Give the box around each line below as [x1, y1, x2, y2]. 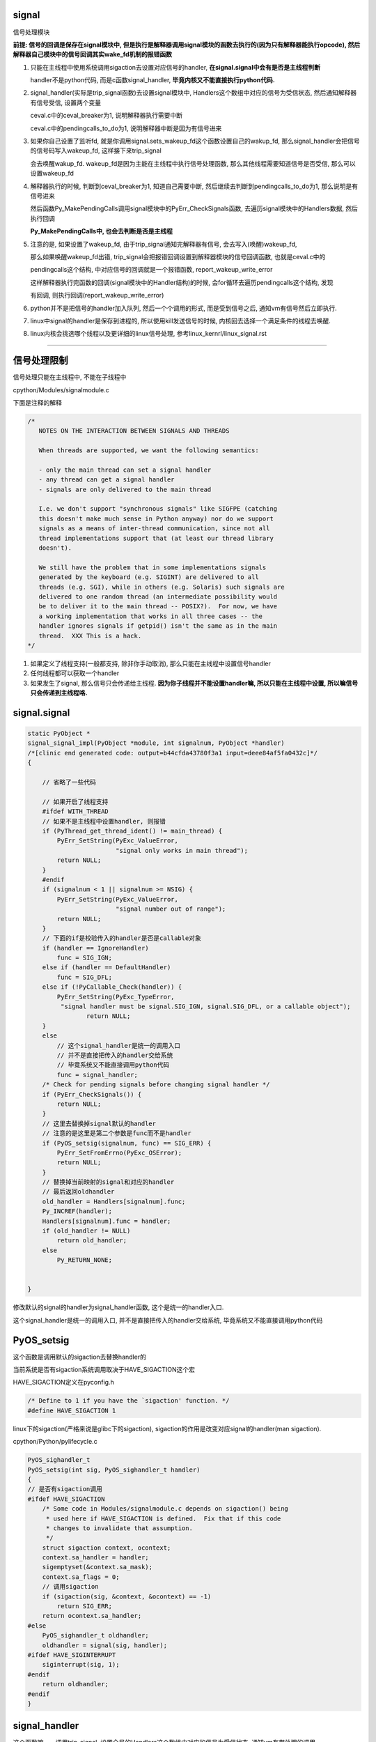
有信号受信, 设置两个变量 [30, 98, 101, 107]
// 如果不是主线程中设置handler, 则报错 [42, 817, 166, 825]
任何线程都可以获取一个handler [30, 669, 120, 677]
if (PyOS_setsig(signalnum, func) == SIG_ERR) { [42, 1139, 212, 1147]
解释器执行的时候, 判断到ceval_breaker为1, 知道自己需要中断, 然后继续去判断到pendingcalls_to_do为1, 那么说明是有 [30, 182, 359, 190]
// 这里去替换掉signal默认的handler [42, 1119, 157, 1127]
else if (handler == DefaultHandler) [42, 964, 171, 971]
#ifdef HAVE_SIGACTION [27, 1495, 105, 1503]
